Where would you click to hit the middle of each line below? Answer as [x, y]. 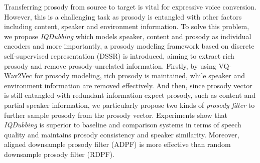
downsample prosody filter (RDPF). [59, 154]
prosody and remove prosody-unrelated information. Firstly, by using [110, 65]
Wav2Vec [18, 75]
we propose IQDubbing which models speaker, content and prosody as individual [128, 36]
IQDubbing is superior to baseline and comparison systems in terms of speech [123, 125]
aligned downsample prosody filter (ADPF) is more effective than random [117, 144]
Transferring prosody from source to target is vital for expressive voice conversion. [130, 7]
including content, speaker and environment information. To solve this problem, [127, 26]
